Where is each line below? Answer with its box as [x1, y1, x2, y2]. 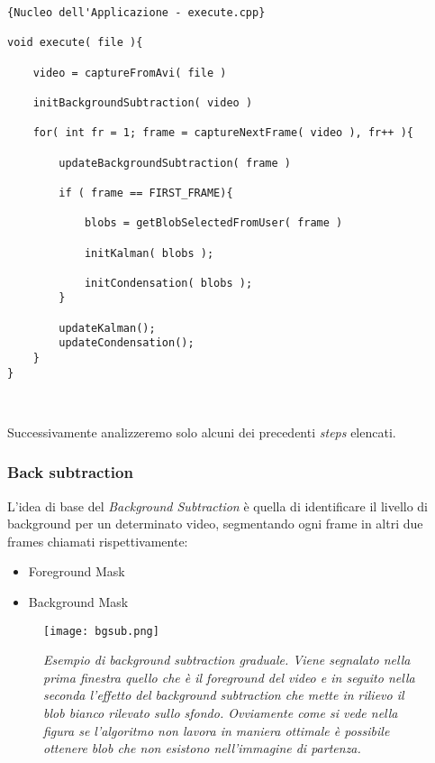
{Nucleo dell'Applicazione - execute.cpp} [7, 6, 266, 19]
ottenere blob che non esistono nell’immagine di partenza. [43, 739, 361, 758]
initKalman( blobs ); [84, 246, 214, 260]
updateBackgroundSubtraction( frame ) [59, 156, 291, 170]
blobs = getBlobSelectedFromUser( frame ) [84, 216, 343, 230]
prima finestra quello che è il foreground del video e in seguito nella [43, 667, 415, 686]
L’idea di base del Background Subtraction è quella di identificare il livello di [7, 496, 429, 515]
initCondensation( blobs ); [84, 276, 253, 290]
